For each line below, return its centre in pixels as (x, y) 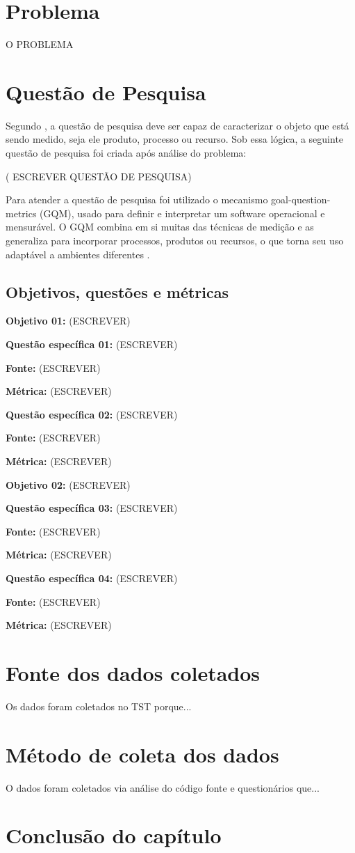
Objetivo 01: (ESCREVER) (68, 321)
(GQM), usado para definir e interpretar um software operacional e (182, 213)
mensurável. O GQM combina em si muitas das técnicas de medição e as (160, 227)
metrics (21, 213)
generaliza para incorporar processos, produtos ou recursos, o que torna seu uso (175, 240)
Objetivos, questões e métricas (117, 291)
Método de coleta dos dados (142, 754)
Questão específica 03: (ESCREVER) (92, 508)
